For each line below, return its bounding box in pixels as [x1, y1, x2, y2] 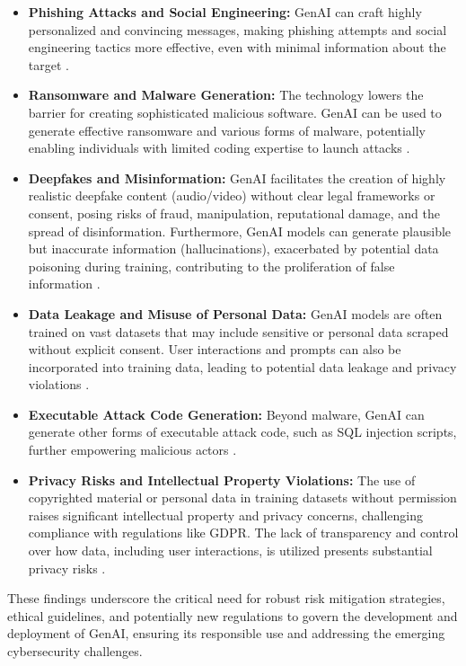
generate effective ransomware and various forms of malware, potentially [28, 120, 426, 139]
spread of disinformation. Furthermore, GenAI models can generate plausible [28, 221, 452, 240]
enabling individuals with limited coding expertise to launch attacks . [28, 138, 410, 157]
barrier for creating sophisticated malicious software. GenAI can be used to [28, 102, 442, 121]
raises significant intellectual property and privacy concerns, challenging [28, 505, 423, 524]
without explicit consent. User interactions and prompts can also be [28, 340, 401, 359]
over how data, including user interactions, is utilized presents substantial [28, 541, 433, 560]
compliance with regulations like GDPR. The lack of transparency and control [28, 523, 459, 542]
